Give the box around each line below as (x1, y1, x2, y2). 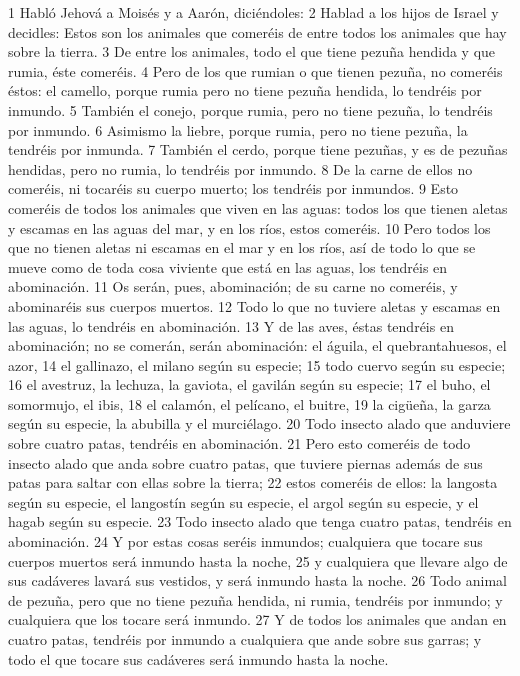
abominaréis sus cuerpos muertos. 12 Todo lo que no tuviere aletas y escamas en (8, 295, 501, 316)
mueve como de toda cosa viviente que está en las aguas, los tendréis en (8, 256, 448, 277)
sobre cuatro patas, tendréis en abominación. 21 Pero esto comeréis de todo (8, 433, 471, 454)
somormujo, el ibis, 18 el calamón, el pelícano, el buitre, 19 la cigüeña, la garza (8, 393, 491, 414)
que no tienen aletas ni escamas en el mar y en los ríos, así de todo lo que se (8, 237, 476, 258)
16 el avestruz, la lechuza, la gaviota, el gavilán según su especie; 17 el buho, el (8, 374, 491, 395)
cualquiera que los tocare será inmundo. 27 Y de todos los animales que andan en (8, 609, 507, 630)
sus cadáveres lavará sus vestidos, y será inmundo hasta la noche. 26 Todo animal (8, 570, 507, 591)
